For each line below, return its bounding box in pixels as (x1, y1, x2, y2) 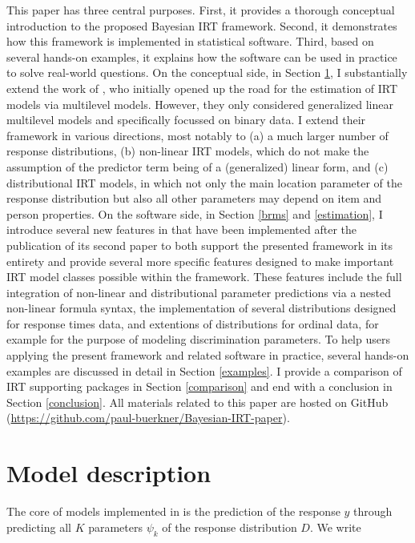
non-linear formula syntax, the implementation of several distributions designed (6, 300, 397, 316)
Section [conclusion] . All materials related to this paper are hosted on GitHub (6, 393, 389, 410)
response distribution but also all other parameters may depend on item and (6, 190, 382, 207)
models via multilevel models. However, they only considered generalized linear (6, 95, 393, 112)
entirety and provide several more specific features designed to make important (6, 252, 394, 269)
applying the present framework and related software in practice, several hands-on (6, 347, 409, 364)
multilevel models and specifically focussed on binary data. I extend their (6, 111, 366, 128)
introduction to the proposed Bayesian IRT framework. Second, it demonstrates (6, 17, 397, 34)
